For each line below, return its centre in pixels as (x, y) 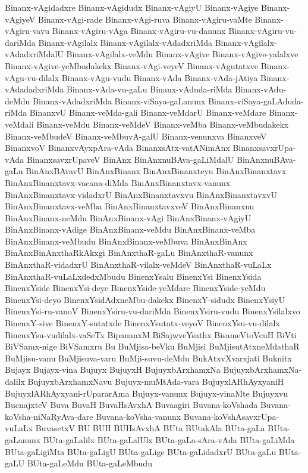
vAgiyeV (20, 19)
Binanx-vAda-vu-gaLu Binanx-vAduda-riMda (149, 89)
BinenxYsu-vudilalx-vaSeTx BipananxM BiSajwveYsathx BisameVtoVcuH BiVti (151, 334)
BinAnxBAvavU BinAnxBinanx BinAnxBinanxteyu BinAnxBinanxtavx (156, 171)
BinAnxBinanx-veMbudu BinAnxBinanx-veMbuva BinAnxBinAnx (126, 241)
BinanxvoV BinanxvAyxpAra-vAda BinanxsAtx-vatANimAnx (117, 148)
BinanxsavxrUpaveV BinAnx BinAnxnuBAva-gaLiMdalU (130, 159)
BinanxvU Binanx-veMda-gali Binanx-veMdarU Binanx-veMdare (148, 112)
